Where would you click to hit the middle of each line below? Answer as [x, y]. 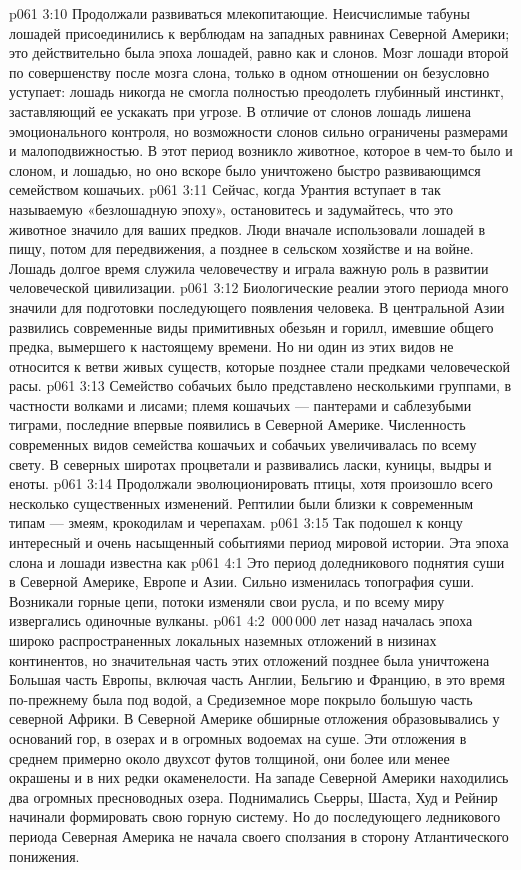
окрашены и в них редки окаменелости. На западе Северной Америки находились [259, 777]
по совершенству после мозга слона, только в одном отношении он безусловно [249, 71]
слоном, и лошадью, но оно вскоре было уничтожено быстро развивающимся [245, 169]
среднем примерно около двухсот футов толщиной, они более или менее [229, 757]
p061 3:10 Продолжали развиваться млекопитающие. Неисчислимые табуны [239, 13]
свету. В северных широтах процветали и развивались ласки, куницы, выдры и [250, 463]
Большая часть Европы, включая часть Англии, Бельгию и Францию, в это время [257, 679]
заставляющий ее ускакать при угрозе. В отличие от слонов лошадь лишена [240, 110]
